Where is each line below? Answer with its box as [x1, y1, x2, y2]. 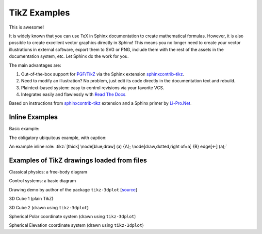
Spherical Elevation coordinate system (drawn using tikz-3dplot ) [9, 222, 144, 228]
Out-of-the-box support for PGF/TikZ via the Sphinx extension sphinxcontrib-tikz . [21, 71, 184, 77]
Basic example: [9, 126, 40, 132]
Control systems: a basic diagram [9, 178, 76, 184]
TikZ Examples [9, 7, 70, 18]
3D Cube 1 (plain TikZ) [9, 196, 54, 202]
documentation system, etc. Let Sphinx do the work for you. [9, 53, 129, 59]
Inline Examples [9, 113, 58, 121]
